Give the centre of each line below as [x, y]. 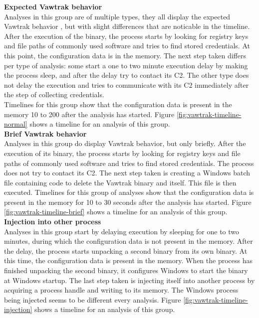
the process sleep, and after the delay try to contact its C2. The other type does [127, 75]
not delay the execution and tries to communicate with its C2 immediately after [127, 84]
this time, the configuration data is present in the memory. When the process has [128, 260]
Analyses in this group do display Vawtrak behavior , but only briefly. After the [125, 143]
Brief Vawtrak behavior [45, 133]
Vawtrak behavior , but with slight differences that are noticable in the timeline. [127, 26]
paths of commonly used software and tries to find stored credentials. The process [129, 163]
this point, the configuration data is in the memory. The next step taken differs [125, 55]
